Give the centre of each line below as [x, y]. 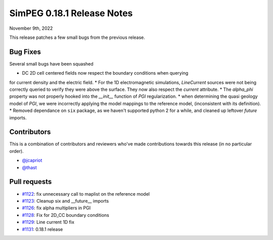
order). [16, 151]
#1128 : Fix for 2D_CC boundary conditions [66, 215]
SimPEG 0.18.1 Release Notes [71, 13]
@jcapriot [32, 160]
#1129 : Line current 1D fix [48, 222]
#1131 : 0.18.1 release [42, 229]
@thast [30, 167]
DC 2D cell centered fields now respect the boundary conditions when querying [105, 73]
